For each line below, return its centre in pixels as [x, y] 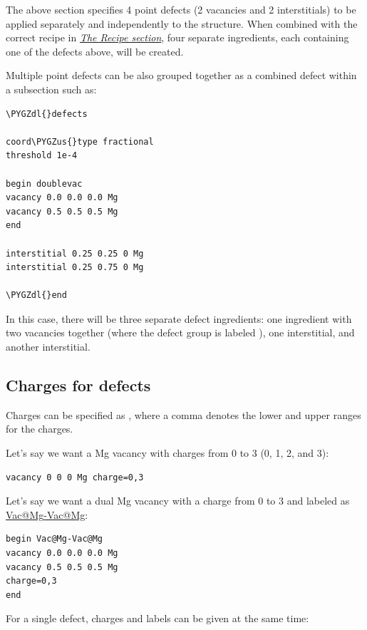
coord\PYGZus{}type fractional [80, 141]
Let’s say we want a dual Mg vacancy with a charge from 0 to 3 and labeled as [178, 501]
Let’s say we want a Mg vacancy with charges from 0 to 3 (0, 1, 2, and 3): [167, 453]
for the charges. [40, 429]
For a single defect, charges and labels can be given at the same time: [157, 618]
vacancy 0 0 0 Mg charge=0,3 [75, 477]
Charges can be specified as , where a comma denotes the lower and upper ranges [183, 414]
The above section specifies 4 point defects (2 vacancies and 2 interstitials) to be [181, 9]
